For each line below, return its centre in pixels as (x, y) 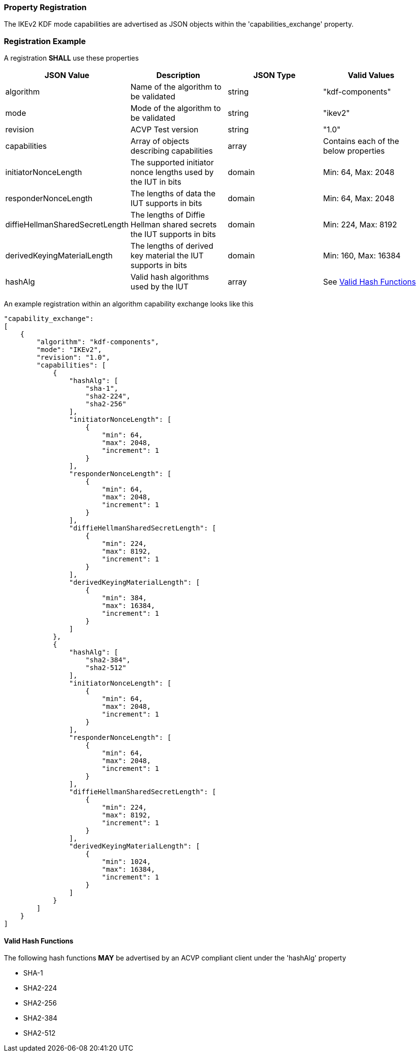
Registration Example (45, 41)
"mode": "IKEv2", (69, 350)
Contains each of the (361, 141)
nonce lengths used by (172, 172)
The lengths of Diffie (168, 215)
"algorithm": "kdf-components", (98, 342)
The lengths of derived (172, 246)
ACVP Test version (164, 130)
